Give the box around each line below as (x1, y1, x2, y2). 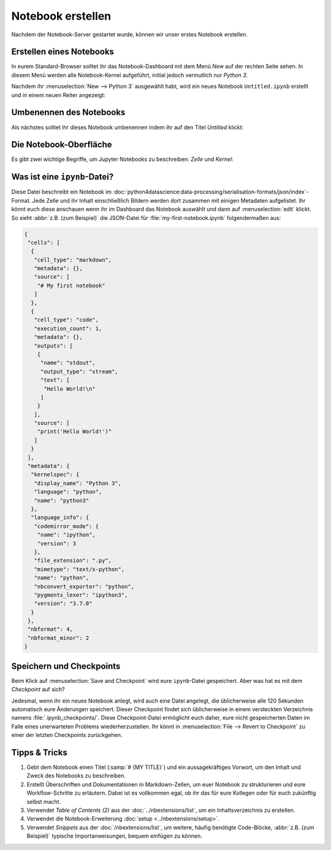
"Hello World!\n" (44, 385, 96, 392)
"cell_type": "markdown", (34, 256, 112, 263)
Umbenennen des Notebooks (11, 107, 126, 118)
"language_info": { (31, 514, 89, 521)
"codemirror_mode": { (34, 523, 99, 529)
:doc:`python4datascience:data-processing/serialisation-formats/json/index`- (113, 188, 309, 196)
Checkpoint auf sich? (11, 685, 65, 693)
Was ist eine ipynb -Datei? (11, 172, 114, 182)
